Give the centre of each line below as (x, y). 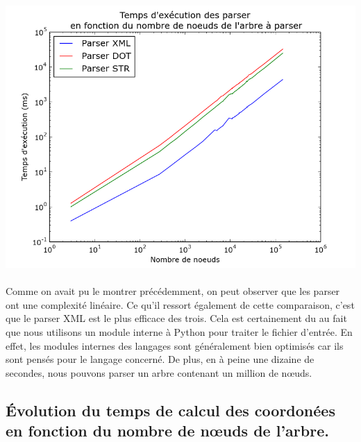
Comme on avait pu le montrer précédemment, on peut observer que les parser (173, 291)
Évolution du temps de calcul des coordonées (170, 410)
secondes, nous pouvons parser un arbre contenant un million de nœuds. (159, 372)
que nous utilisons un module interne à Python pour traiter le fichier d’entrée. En (179, 331)
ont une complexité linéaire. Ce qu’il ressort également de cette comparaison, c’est (180, 304)
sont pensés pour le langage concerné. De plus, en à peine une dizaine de (160, 359)
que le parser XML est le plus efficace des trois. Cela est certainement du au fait (176, 318)
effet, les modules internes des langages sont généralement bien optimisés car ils (175, 345)
